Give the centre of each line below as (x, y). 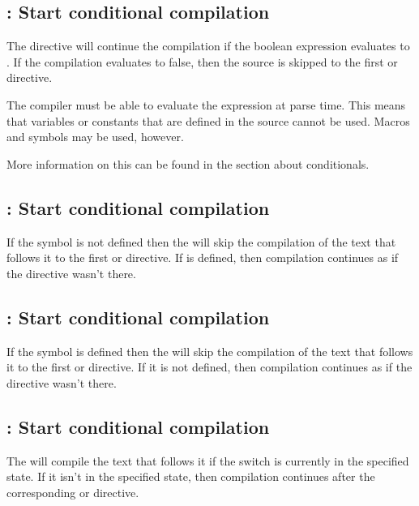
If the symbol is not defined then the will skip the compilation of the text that (201, 241)
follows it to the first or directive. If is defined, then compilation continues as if (203, 257)
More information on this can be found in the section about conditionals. (188, 163)
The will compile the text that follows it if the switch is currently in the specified (208, 460)
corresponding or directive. (73, 492)
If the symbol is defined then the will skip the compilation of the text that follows (210, 351)
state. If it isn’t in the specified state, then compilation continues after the (191, 476)
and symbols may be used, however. (95, 137)
